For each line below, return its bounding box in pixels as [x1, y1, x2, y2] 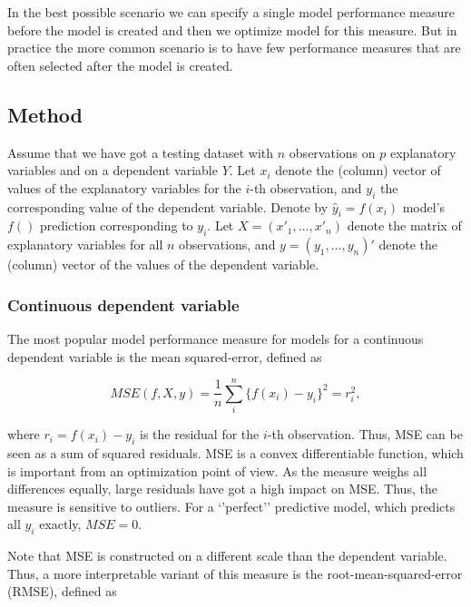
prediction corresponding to [40, 216, 193, 235]
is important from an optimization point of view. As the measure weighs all [7, 461, 427, 480]
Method [7, 100, 83, 128]
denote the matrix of [347, 216, 462, 235]
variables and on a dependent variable [7, 161, 218, 180]
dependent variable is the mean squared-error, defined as [7, 347, 322, 366]
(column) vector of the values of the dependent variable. [7, 255, 319, 274]
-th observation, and [250, 178, 362, 197]
